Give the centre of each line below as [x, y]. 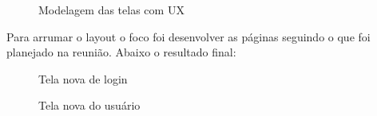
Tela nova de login [83, 78]
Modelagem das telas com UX [111, 10]
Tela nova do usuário [89, 105]
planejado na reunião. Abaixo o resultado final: [121, 52]
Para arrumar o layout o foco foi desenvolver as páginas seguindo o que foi [188, 36]
